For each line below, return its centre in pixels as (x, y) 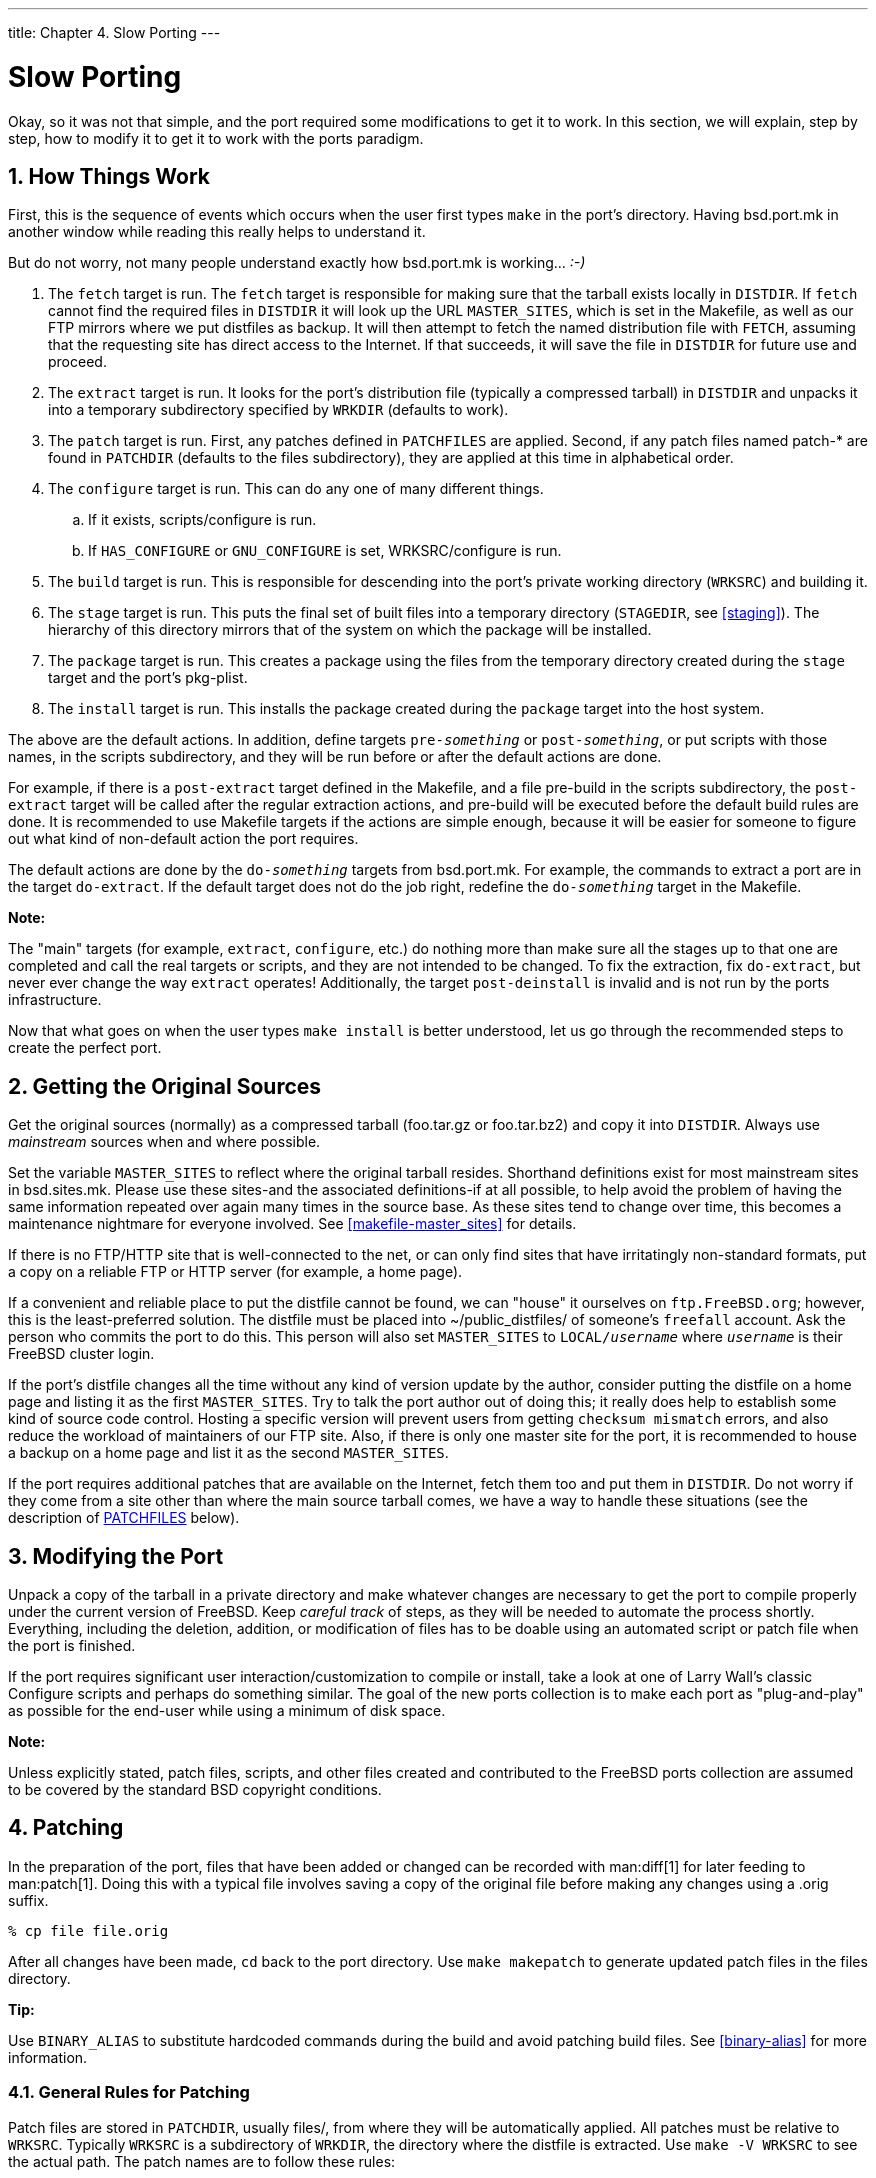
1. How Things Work (109, 176)
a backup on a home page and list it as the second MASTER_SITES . (228, 1453)
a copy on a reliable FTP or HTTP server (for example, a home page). (235, 1272)
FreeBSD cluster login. (81, 1354)
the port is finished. (72, 1646)
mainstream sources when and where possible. (164, 1142)
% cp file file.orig (88, 1930)
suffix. (28, 1900)
